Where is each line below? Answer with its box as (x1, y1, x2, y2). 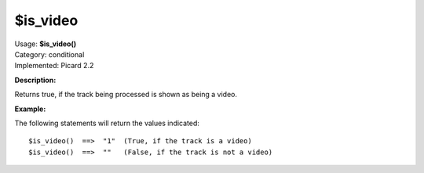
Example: (14, 104, 46, 114)
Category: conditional (14, 49, 85, 59)
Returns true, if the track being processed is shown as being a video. (14, 90, 238, 99)
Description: (14, 75, 57, 85)
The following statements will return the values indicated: (14, 118, 200, 128)
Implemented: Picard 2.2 (14, 61, 94, 70)
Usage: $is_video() (14, 39, 77, 49)
